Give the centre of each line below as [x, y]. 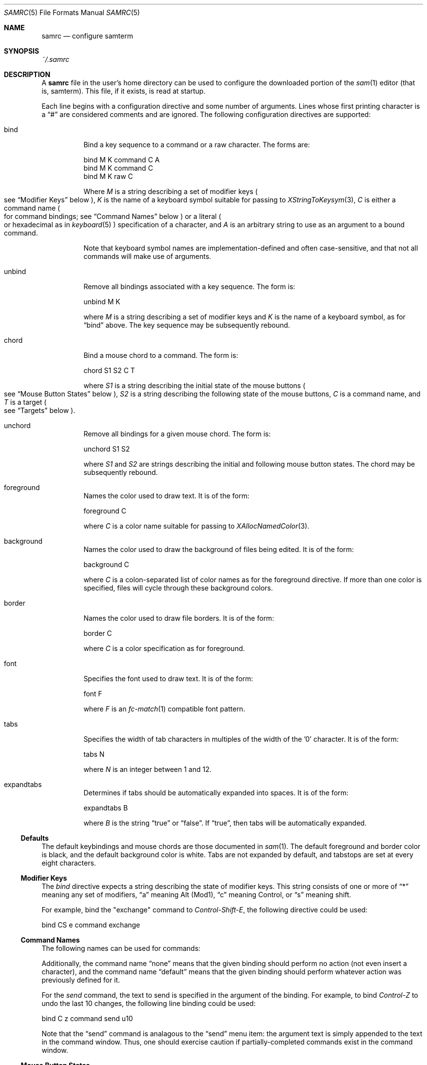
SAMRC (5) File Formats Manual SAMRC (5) [72, 12]
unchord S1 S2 [107, 449]
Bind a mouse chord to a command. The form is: [161, 355]
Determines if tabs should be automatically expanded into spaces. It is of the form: [216, 793]
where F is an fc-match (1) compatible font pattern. [164, 709]
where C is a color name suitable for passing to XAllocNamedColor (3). [196, 526]
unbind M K [102, 302]
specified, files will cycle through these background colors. [178, 588]
